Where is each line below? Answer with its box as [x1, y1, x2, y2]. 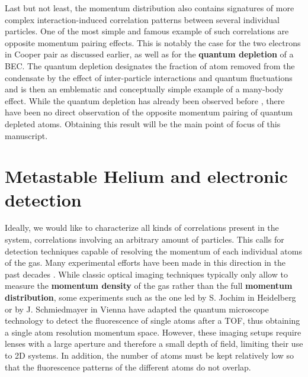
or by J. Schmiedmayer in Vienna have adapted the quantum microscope [5, 302, 269, 315]
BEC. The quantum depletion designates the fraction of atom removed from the [5, 59, 295, 72]
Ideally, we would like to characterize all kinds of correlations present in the [5, 221, 279, 234]
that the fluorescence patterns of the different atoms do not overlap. [5, 360, 251, 373]
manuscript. [5, 129, 48, 141]
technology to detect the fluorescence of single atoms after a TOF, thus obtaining [5, 314, 300, 327]
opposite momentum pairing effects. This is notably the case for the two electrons [5, 36, 301, 49]
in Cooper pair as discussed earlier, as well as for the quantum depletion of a [5, 48, 294, 60]
